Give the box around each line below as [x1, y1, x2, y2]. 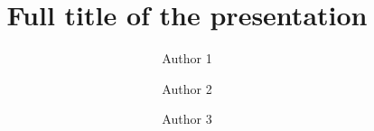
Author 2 [162, 79, 212, 98]
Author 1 [162, 49, 212, 68]
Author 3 [162, 109, 212, 128]
